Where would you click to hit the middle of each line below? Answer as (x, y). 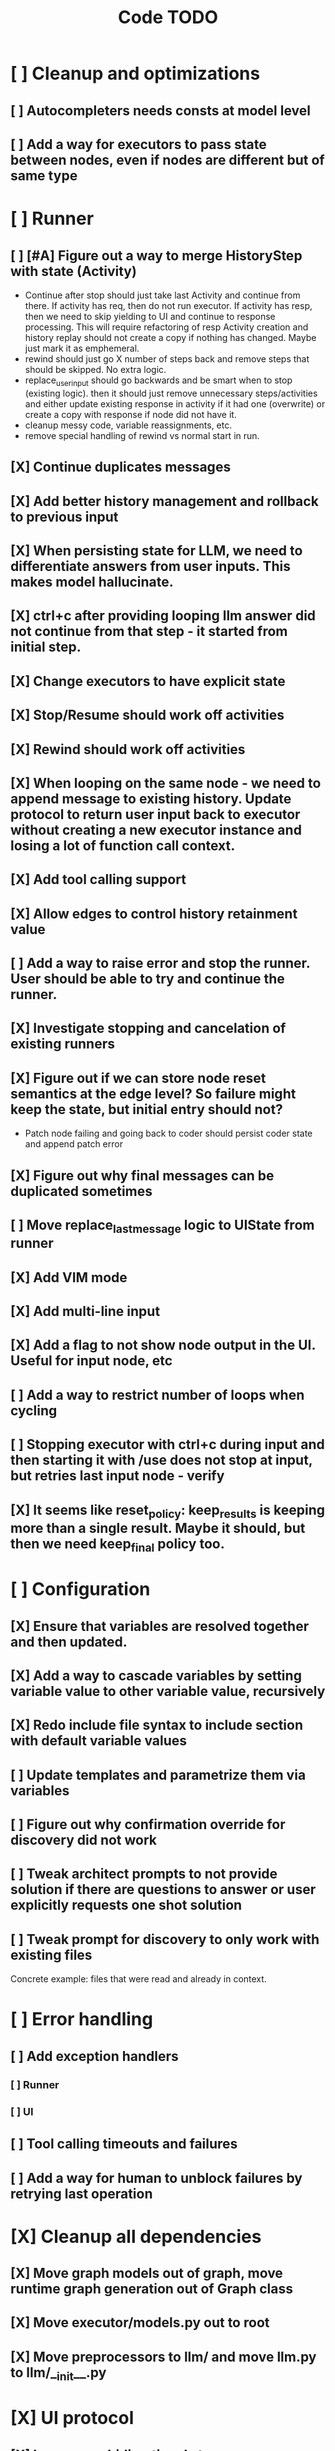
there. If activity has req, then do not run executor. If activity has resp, (168, 305)
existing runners (63, 1044)
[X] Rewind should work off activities (128, 749)
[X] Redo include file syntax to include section (156, 1725)
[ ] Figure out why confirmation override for (148, 1824)
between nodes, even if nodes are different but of (167, 159)
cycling (34, 1410)
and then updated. (69, 1641)
